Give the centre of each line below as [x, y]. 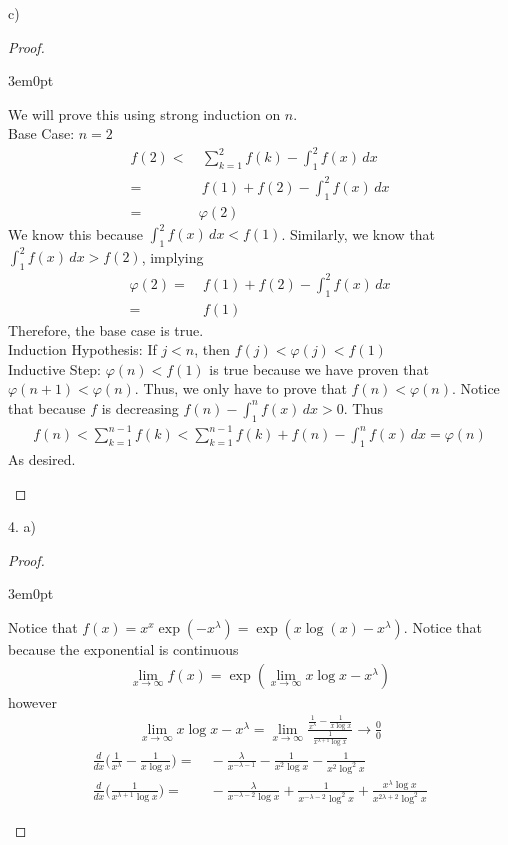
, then [212, 349]
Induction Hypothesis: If [82, 349]
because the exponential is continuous [123, 649]
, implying [172, 256]
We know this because [76, 233]
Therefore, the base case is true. [106, 329]
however [33, 701]
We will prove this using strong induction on [144, 113]
